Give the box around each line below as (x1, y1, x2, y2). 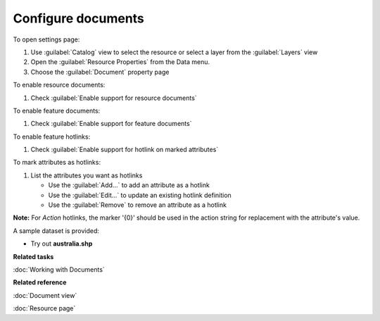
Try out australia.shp (30, 239, 93, 248)
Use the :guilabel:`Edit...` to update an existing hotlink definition (48, 191, 232, 199)
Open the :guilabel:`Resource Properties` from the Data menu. (30, 58, 210, 66)
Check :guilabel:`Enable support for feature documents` (30, 120, 192, 128)
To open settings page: (13, 35, 80, 44)
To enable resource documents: (13, 81, 106, 89)
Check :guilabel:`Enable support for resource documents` (30, 94, 197, 102)
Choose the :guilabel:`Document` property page (30, 68, 170, 76)
